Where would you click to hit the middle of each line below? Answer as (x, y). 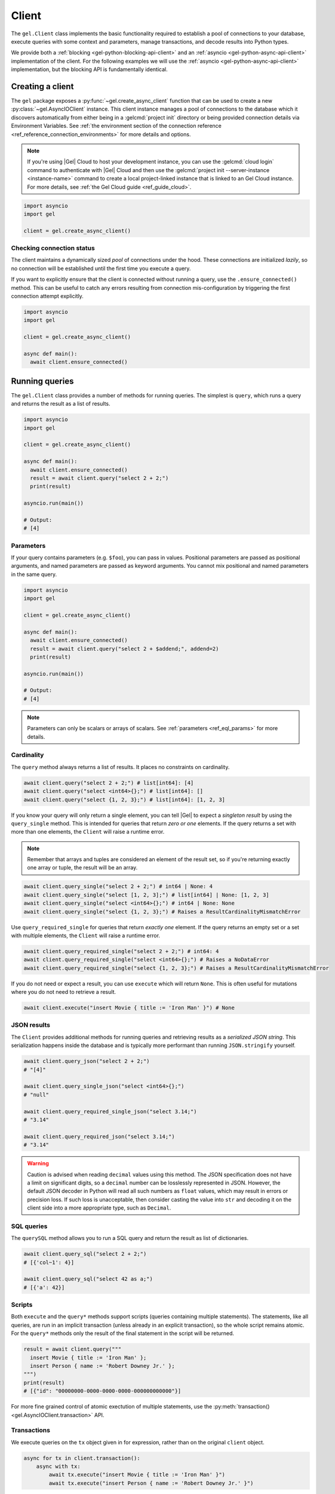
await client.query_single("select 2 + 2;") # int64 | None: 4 (118, 887)
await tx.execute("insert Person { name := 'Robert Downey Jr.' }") (151, 1483)
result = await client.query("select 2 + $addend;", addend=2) (125, 649)
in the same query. (34, 574)
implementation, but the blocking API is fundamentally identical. (89, 69)
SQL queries (29, 1226)
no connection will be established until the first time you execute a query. (101, 268)
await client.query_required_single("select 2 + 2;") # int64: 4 (121, 951)
